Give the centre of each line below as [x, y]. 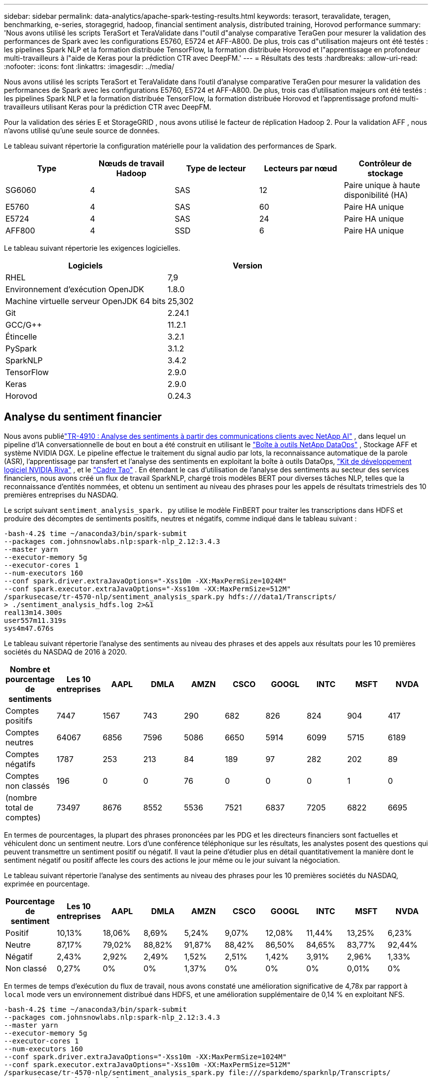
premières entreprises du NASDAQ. [61, 495]
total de [19, 807]
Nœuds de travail [131, 163]
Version [248, 266]
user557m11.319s [35, 620]
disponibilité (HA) [376, 195]
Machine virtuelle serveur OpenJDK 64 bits [86, 301]
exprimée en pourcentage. [47, 884]
